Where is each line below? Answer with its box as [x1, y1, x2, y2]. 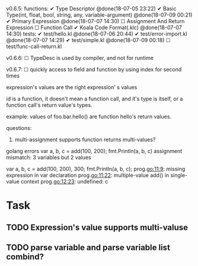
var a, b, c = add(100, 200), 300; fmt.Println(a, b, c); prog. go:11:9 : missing [6, 166, 186, 172]
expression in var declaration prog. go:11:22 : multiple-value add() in [6, 172, 170, 179]
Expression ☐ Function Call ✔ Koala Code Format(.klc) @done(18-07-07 [6, 24, 182, 31]
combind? [6, 252, 44, 262]
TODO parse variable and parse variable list [6, 242, 171, 252]
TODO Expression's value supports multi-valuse [6, 222, 189, 232]
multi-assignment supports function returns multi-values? [14, 136, 156, 143]
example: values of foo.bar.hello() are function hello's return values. [6, 113, 172, 120]
